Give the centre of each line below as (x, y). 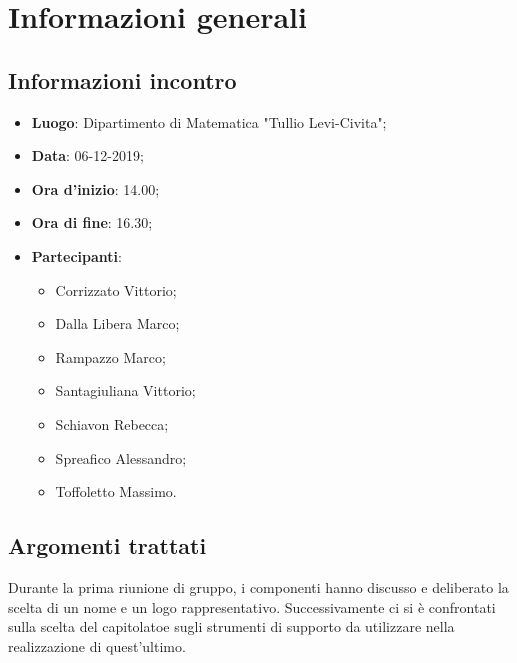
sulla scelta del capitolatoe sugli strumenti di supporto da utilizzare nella (231, 626)
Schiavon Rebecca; (112, 423)
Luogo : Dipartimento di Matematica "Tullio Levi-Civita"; (209, 121)
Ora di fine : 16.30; (92, 222)
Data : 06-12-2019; (87, 155)
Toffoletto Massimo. (116, 491)
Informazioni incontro (122, 79)
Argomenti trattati (107, 545)
